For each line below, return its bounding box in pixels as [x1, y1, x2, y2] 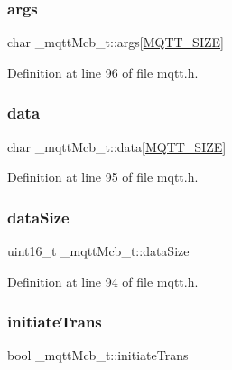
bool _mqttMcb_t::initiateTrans [7, 346, 189, 365]
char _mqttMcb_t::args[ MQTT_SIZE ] [7, 33, 224, 52]
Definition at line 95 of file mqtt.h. [7, 167, 199, 186]
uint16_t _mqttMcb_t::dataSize [7, 242, 190, 261]
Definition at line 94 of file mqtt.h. [7, 271, 199, 290]
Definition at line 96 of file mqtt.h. [7, 62, 199, 81]
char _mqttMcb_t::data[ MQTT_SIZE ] [7, 137, 227, 156]
